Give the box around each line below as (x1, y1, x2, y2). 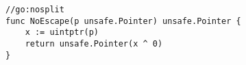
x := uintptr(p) (25, 27, 99, 38)
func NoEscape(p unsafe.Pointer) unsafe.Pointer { (5, 16, 241, 26)
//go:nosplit (5, 5, 64, 14)
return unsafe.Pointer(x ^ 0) (25, 38, 163, 49)
